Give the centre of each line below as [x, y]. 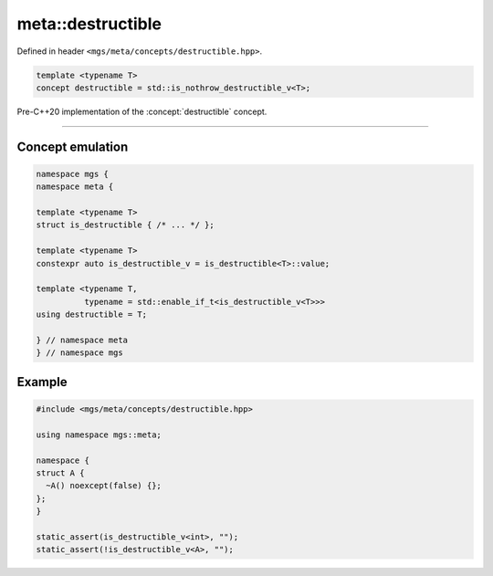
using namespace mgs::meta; [99, 435]
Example [42, 382]
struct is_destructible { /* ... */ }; [125, 225]
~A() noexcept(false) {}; [104, 486]
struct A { [60, 473]
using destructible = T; [92, 314]
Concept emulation [73, 147]
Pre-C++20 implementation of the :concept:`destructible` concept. [142, 111]
